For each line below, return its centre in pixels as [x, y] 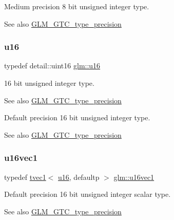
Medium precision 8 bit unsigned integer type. [77, 6]
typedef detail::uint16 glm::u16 [52, 66]
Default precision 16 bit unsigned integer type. [77, 117]
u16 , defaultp [79, 177]
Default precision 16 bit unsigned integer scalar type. [88, 194]
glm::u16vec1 [134, 177]
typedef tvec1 [25, 177]
